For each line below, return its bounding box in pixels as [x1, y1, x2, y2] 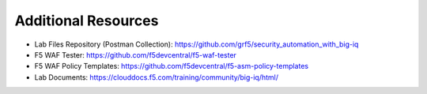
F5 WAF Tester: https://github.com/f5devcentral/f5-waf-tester [34, 50, 237, 59]
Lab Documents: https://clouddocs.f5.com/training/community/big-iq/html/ [34, 72, 279, 82]
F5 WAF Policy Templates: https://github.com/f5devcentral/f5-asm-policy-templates [34, 62, 308, 71]
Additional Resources [14, 12, 159, 29]
